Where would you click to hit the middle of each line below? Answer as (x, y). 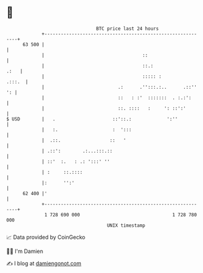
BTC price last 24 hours (128, 29)
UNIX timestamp (126, 225)
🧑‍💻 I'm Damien (25, 251)
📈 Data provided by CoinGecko (46, 237)
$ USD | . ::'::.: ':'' (92, 119)
